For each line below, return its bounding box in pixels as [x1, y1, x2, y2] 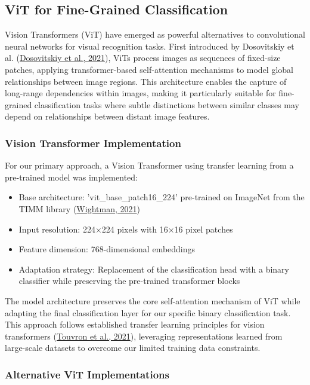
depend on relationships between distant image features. [5, 110, 210, 123]
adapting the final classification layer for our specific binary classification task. [5, 306, 291, 319]
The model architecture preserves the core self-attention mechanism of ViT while [5, 294, 300, 307]
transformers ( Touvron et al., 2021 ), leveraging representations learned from [5, 329, 283, 342]
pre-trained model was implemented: [5, 170, 138, 183]
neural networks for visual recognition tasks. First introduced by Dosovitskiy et [5, 39, 294, 52]
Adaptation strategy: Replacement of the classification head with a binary [18, 262, 289, 275]
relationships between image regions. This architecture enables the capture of [5, 75, 287, 87]
